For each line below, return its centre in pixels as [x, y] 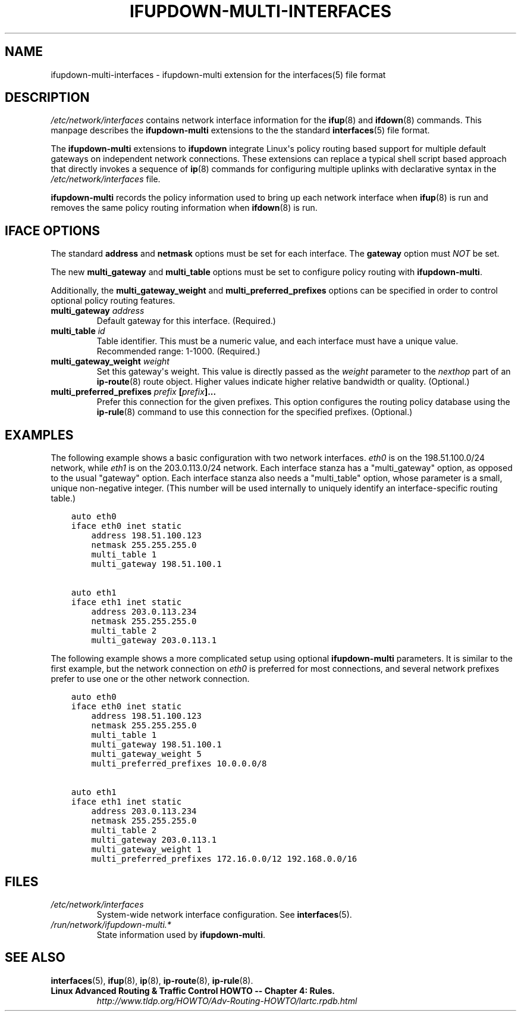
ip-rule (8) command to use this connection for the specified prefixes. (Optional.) [255, 412]
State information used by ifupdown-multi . [181, 934]
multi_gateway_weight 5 [146, 754]
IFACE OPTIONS [53, 230]
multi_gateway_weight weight [110, 361]
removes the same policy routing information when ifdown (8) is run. [184, 208]
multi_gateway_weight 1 [146, 850]
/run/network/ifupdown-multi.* [111, 924]
